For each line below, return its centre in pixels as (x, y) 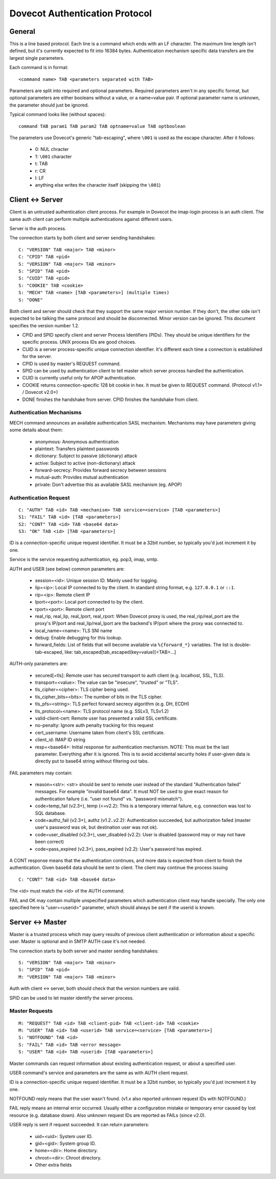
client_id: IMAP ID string (60, 740)
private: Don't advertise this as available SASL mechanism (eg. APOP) (109, 484)
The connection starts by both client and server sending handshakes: (83, 238)
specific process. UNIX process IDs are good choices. (79, 342)
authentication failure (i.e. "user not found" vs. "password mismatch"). (109, 798)
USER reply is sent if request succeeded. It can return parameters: (79, 1125)
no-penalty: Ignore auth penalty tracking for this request (94, 725)
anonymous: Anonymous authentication (77, 441)
